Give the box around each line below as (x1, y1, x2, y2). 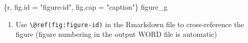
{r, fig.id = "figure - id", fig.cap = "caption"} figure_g (4, 2, 168, 12)
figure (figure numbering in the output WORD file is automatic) (15, 29, 217, 39)
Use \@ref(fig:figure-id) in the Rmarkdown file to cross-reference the (15, 18, 244, 29)
